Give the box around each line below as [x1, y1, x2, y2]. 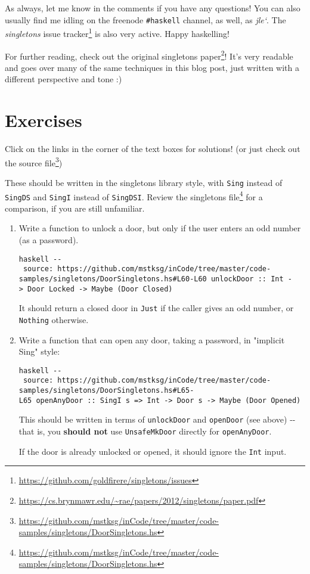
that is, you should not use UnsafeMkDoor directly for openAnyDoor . [18, 425, 272, 438]
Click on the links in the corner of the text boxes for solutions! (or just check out [5, 142, 300, 155]
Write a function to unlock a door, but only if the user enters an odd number [18, 222, 301, 234]
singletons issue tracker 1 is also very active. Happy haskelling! [5, 26, 230, 39]
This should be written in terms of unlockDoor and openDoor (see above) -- [18, 413, 296, 426]
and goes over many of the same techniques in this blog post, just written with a [5, 61, 300, 73]
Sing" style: [18, 345, 60, 358]
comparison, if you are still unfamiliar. [5, 201, 145, 214]
